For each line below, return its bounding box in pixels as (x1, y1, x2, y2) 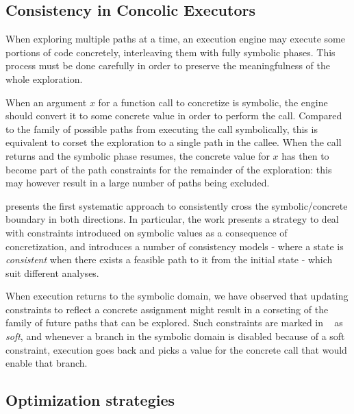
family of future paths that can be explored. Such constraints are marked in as (5, 315, 343, 330)
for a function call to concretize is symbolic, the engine (98, 95, 328, 109)
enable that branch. (5, 356, 88, 370)
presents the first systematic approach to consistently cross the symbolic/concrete (5, 198, 348, 212)
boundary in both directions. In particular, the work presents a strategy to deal (5, 212, 339, 226)
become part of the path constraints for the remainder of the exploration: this (5, 162, 332, 176)
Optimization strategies (5, 389, 175, 411)
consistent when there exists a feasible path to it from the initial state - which (5, 252, 333, 267)
